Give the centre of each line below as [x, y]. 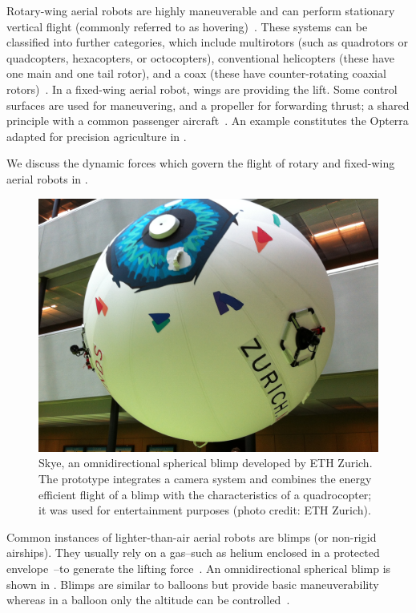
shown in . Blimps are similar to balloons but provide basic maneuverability [193, 584]
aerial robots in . [47, 178]
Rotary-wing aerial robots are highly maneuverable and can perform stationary [201, 10]
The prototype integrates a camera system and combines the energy [205, 479]
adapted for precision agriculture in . [97, 136]
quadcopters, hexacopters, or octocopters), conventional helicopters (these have [200, 57]
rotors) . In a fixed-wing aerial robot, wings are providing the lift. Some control [202, 89]
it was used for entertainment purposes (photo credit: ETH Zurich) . [205, 510]
